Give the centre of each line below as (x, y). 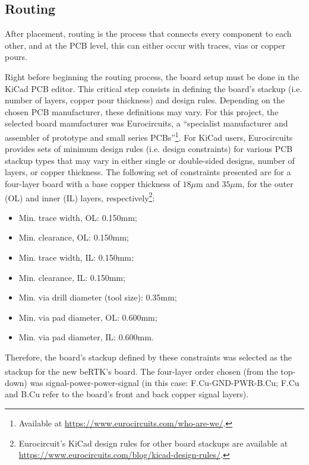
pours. (16, 57)
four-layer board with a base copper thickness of (92, 183)
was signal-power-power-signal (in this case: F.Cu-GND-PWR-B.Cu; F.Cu (165, 382)
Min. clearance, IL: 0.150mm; (72, 277)
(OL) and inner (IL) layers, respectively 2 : (80, 197)
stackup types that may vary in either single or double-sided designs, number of (150, 160)
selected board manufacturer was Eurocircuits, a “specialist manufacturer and (146, 123)
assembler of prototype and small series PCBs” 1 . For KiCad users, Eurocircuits (149, 136)
